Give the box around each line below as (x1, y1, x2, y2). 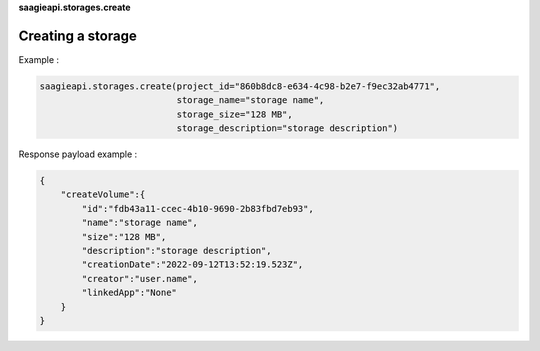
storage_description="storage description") (176, 123, 399, 134)
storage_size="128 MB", (176, 108, 294, 120)
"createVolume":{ (60, 189, 146, 200)
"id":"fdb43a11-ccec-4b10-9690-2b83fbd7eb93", (81, 203, 314, 214)
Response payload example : (18, 148, 138, 160)
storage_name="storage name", (176, 95, 325, 106)
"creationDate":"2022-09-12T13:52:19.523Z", (81, 259, 304, 270)
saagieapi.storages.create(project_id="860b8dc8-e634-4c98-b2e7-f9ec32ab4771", (39, 80, 441, 92)
